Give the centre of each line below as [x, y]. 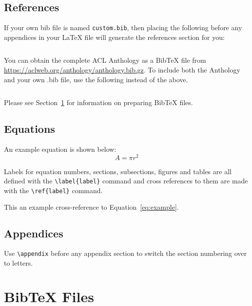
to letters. [19, 263]
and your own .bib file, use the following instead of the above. [96, 79]
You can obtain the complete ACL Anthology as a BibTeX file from [105, 60]
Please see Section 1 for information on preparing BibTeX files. [98, 102]
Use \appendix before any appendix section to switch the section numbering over [126, 253]
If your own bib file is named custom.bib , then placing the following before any [123, 27]
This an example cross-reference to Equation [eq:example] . [91, 207]
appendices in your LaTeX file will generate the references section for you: [114, 37]
